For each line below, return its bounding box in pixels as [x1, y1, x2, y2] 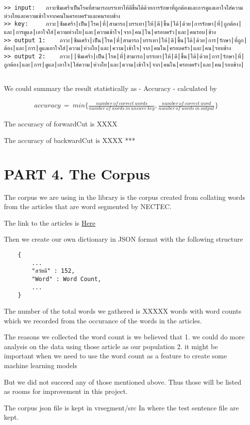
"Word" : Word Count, [32, 276, 101, 283]
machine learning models [4, 360, 78, 370]
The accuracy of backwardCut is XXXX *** [4, 135, 135, 145]
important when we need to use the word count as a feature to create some [4, 351, 227, 361]
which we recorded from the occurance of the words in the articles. [4, 315, 202, 325]
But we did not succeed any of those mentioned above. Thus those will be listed [4, 376, 241, 387]
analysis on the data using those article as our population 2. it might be [4, 341, 218, 351]
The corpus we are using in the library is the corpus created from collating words [4, 192, 245, 202]
